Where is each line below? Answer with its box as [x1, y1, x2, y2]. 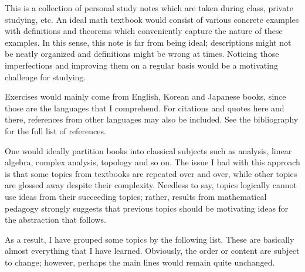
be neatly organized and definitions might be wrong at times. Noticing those [5, 47, 279, 60]
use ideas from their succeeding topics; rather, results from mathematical [5, 190, 267, 202]
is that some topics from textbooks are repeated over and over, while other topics [5, 167, 297, 179]
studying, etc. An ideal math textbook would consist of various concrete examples [5, 13, 299, 25]
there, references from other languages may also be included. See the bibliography [5, 113, 299, 125]
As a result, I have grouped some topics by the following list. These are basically [5, 233, 294, 245]
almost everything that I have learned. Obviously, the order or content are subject [5, 244, 300, 257]
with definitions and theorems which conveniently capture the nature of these [5, 25, 283, 37]
